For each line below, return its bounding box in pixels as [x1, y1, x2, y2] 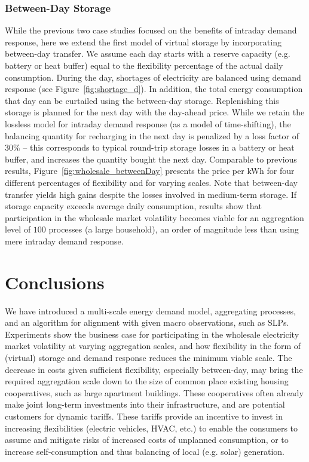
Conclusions [5, 270, 105, 294]
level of [5, 223, 31, 235]
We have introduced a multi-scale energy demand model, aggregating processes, [5, 304, 296, 317]
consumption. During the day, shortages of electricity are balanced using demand [5, 71, 301, 83]
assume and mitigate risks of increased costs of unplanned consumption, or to [5, 433, 289, 446]
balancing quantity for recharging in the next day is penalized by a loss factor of [5, 129, 299, 142]
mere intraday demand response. [5, 234, 124, 247]
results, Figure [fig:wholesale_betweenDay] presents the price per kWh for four [5, 164, 295, 177]
